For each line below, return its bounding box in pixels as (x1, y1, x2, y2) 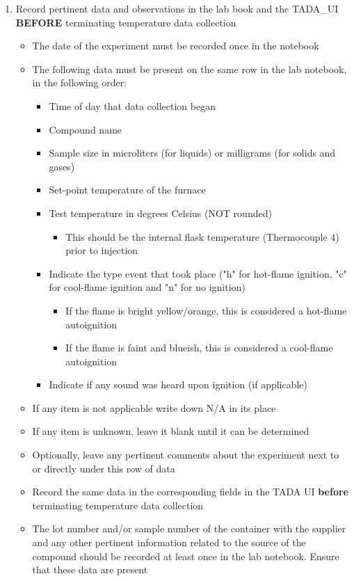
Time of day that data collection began (49, 98, 216, 113)
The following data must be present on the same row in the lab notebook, (32, 61, 347, 76)
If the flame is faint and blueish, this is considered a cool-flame (65, 340, 333, 355)
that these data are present (32, 562, 148, 577)
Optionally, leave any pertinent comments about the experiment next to (32, 447, 339, 462)
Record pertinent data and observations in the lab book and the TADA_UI (15, 1, 339, 15)
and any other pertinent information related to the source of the (32, 535, 306, 550)
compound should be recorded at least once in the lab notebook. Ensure (32, 548, 339, 563)
